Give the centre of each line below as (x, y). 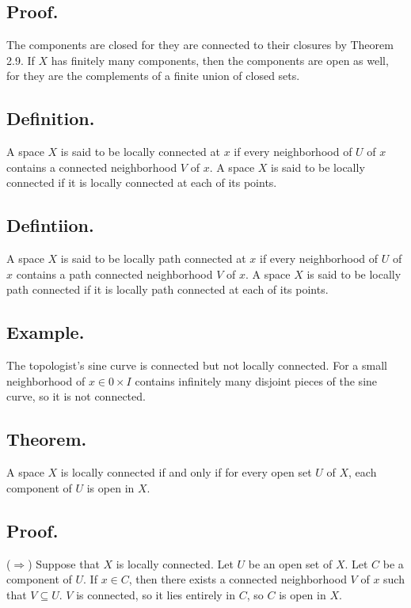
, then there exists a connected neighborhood (238, 579)
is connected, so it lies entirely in (156, 594)
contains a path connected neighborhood (114, 274)
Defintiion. (50, 225)
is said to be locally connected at (141, 152)
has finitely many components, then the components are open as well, (220, 60)
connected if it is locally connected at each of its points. (142, 182)
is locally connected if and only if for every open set (186, 472)
